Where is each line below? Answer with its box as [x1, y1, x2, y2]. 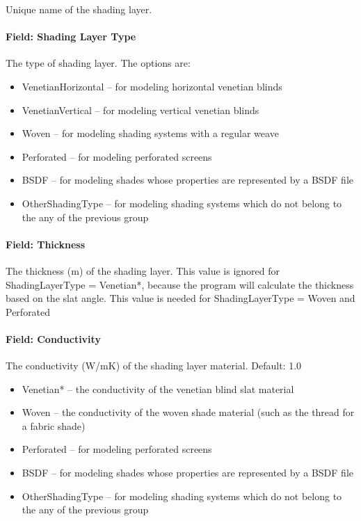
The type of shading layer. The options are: [6, 56, 191, 70]
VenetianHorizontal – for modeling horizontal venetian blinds [22, 79, 282, 93]
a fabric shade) [22, 418, 86, 433]
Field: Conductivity [6, 331, 101, 346]
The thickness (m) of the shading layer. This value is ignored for [6, 263, 280, 278]
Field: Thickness [6, 237, 86, 251]
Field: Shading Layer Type [6, 29, 136, 44]
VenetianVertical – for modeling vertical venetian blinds [22, 102, 259, 117]
